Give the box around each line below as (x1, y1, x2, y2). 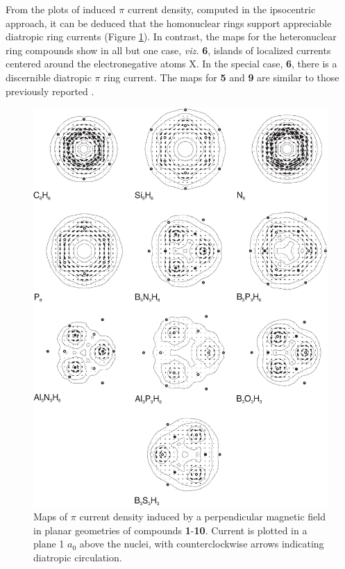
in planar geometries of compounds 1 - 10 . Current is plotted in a (33, 522, 308, 537)
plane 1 (33, 536, 65, 551)
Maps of (33, 509, 68, 524)
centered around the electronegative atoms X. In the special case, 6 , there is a (6, 56, 337, 71)
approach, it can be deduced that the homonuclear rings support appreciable (6, 15, 332, 30)
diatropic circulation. (33, 550, 122, 564)
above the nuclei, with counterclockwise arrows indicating (79, 536, 324, 551)
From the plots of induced (6, 2, 116, 16)
